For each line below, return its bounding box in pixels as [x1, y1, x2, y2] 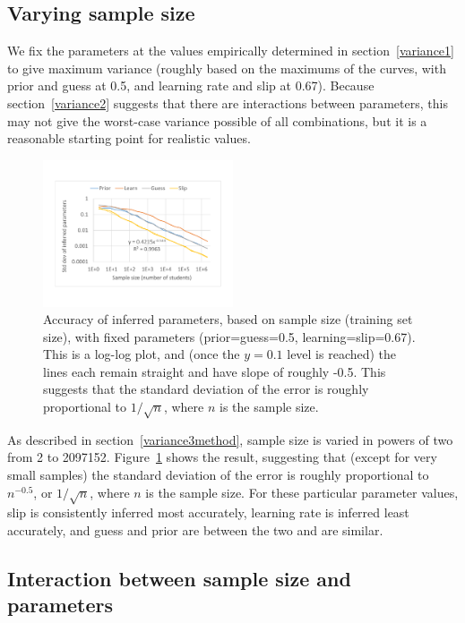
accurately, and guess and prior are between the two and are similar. [7, 520, 383, 539]
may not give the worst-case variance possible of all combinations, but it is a [7, 111, 427, 130]
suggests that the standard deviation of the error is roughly [43, 380, 369, 398]
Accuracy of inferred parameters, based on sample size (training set [43, 310, 413, 329]
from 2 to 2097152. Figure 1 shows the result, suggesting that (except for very [7, 448, 437, 466]
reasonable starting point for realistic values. [7, 129, 251, 148]
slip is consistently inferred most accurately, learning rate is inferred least [7, 503, 409, 522]
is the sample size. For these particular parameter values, [145, 482, 459, 501]
